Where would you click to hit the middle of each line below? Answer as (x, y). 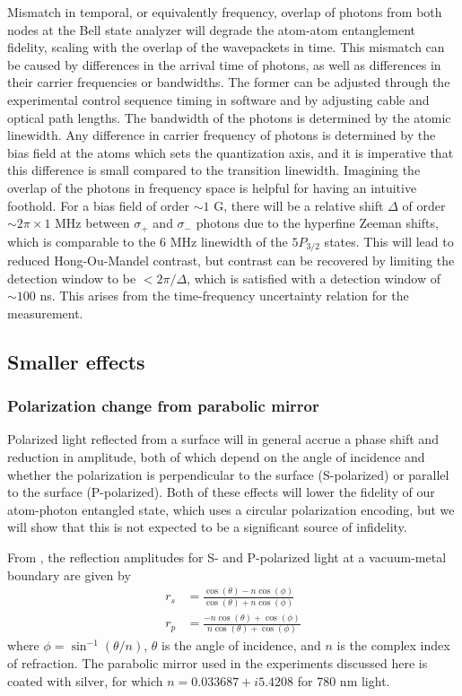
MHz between (92, 223)
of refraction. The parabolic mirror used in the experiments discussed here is (218, 663)
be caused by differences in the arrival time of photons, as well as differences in (224, 64)
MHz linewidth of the (229, 241)
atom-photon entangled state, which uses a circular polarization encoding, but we (231, 509)
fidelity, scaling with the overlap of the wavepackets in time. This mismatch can (226, 47)
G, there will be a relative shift (299, 205)
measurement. (45, 313)
